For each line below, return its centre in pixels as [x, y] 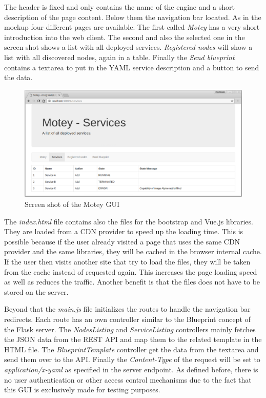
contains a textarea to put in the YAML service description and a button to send [132, 67]
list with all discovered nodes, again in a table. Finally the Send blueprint [119, 57]
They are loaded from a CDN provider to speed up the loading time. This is [124, 231]
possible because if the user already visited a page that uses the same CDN [122, 241]
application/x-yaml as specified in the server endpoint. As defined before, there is [131, 369]
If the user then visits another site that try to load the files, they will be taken [127, 261]
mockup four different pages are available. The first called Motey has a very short [132, 27]
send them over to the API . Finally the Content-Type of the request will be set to [132, 359]
